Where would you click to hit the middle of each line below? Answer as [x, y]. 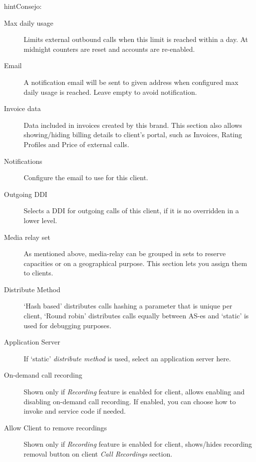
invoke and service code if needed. [75, 411]
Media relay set [27, 237]
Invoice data [22, 108]
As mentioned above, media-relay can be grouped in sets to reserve [125, 253]
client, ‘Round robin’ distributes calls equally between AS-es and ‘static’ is [136, 316]
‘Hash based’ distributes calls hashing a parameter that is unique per [128, 306]
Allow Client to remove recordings [55, 427]
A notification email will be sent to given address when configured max [131, 82]
